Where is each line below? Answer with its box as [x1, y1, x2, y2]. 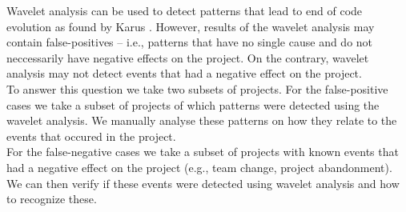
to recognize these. [6, 190, 97, 207]
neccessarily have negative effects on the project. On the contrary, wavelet [6, 49, 369, 66]
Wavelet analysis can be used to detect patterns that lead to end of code [6, 2, 363, 18]
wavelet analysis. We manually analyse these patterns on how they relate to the [6, 112, 397, 129]
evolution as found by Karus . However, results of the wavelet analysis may [6, 18, 375, 34]
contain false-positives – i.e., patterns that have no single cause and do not [6, 34, 373, 50]
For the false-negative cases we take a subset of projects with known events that [6, 143, 399, 160]
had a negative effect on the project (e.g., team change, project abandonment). [6, 158, 392, 175]
